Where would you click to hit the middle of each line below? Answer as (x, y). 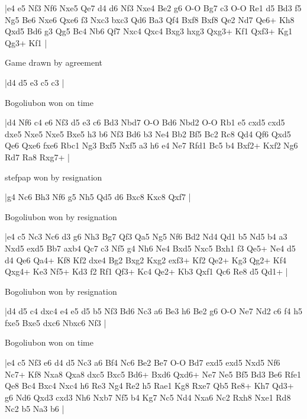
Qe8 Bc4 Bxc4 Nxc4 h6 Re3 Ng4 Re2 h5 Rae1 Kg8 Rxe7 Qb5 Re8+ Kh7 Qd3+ (149, 386)
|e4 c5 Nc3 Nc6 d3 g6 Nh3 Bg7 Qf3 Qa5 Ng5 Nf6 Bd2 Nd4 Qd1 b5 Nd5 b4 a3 (146, 236)
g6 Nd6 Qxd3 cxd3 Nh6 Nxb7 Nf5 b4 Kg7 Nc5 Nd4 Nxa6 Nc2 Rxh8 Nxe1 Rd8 (148, 397)
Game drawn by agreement (54, 62)
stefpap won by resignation (54, 177)
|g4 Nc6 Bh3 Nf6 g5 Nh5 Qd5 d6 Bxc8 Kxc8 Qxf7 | (98, 197)
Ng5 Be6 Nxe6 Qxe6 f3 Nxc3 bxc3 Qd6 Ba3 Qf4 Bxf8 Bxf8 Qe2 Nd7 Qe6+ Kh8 (150, 19)
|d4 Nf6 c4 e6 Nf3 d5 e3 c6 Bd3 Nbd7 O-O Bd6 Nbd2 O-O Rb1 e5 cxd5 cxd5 (145, 122)
